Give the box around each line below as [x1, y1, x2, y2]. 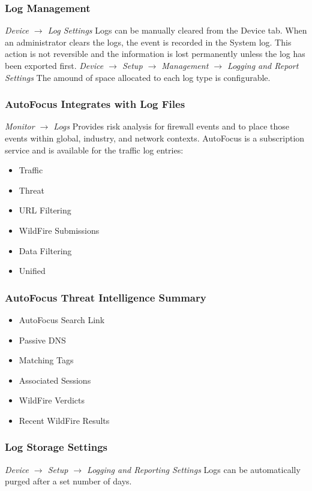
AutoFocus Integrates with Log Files [5, 97, 185, 112]
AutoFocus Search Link [19, 313, 105, 326]
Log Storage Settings [5, 439, 107, 454]
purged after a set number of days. [5, 475, 132, 487]
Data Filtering [19, 244, 72, 257]
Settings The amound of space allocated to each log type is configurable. [5, 71, 271, 83]
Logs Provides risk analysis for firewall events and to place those [53, 120, 289, 132]
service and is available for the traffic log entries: [5, 143, 184, 156]
